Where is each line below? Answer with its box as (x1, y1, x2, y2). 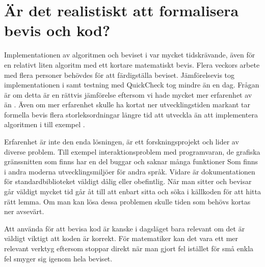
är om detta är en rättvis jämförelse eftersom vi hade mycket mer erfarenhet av (4, 89, 252, 100)
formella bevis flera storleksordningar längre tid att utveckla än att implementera (4, 109, 258, 120)
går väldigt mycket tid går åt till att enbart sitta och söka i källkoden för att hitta (4, 186, 261, 197)
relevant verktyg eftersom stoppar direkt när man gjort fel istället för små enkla (4, 243, 254, 253)
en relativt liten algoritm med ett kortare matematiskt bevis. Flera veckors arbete (4, 59, 260, 70)
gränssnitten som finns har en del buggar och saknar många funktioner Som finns (4, 156, 258, 167)
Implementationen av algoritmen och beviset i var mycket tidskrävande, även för (4, 49, 255, 60)
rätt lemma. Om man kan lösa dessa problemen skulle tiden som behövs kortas (4, 196, 251, 206)
